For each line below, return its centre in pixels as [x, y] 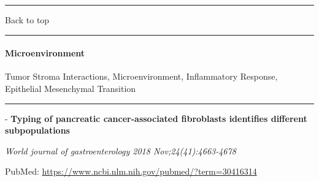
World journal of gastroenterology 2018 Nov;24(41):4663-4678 [121, 150]
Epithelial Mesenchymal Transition [71, 88]
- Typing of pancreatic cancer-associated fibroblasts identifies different [156, 118]
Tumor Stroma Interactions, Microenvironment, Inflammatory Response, [141, 76]
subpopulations [37, 130]
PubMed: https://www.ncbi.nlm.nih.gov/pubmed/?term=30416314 [131, 171]
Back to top [27, 20]
